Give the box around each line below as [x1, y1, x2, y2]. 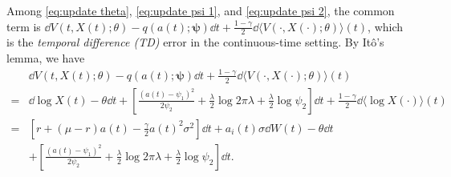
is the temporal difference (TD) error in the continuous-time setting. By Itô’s [6, 34, 384, 50]
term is [6, 18, 41, 34]
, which [368, 18, 404, 34]
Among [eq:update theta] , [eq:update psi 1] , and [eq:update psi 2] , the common [6, 2, 395, 18]
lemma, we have [6, 50, 85, 66]
